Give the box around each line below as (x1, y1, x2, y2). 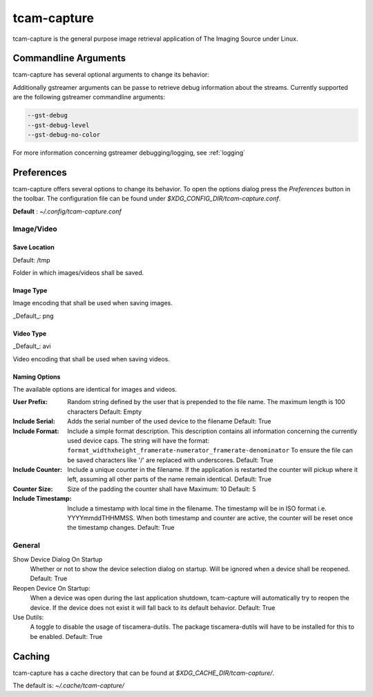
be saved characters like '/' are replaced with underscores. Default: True (67, 456, 274, 464)
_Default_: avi (12, 342, 51, 350)
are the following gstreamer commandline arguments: (12, 93, 166, 102)
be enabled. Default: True (30, 632, 103, 640)
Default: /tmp (12, 256, 50, 264)
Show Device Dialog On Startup (12, 555, 103, 563)
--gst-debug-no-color (27, 131, 101, 138)
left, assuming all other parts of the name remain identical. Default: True (67, 475, 272, 484)
